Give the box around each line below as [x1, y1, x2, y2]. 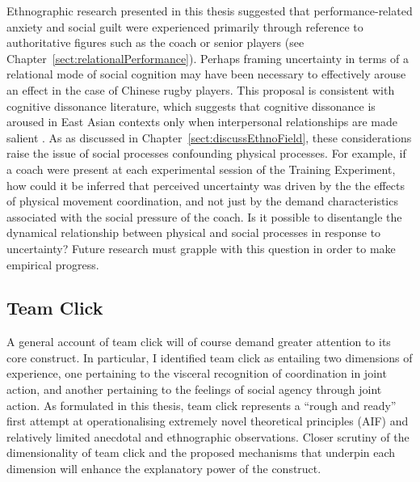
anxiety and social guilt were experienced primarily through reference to [6, 18, 363, 35]
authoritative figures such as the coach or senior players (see [6, 34, 304, 51]
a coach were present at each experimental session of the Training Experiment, [6, 160, 396, 177]
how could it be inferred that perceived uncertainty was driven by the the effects [6, 176, 405, 193]
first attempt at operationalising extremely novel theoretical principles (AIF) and [6, 412, 409, 429]
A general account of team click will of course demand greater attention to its [6, 333, 391, 350]
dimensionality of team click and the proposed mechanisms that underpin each [6, 444, 396, 461]
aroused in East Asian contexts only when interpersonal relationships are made [6, 113, 397, 130]
